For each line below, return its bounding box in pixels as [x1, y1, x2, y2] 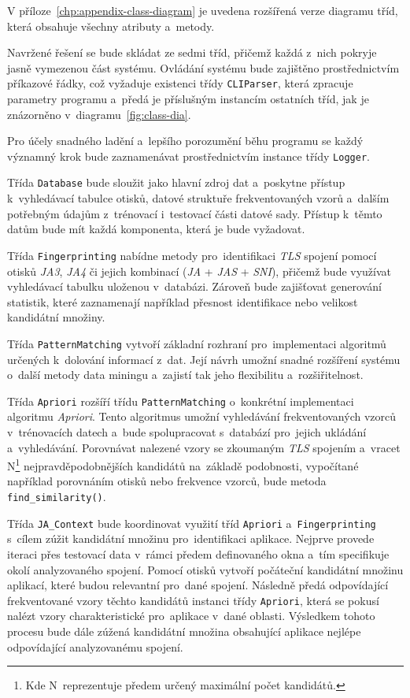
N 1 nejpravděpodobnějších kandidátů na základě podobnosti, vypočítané [7, 455, 359, 473]
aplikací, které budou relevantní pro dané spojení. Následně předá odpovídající [7, 577, 389, 593]
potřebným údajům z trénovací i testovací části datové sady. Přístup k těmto [7, 205, 382, 221]
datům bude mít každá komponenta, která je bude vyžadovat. [7, 221, 305, 237]
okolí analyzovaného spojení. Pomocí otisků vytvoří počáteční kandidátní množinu [7, 561, 404, 577]
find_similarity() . [7, 488, 106, 505]
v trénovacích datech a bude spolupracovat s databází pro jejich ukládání [7, 424, 367, 440]
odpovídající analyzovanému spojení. [7, 638, 183, 655]
